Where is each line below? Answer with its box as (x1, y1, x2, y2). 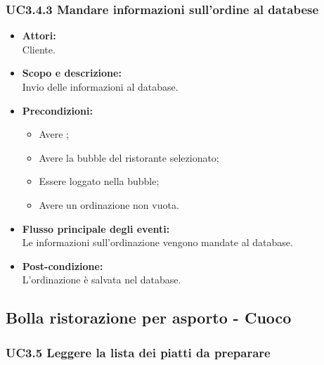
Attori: (22, 28, 56, 43)
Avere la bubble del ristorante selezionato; (39, 150, 219, 165)
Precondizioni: (22, 103, 93, 117)
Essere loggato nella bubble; (39, 174, 160, 188)
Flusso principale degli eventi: (22, 221, 170, 236)
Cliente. (22, 41, 56, 56)
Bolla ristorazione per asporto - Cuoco (6, 307, 292, 328)
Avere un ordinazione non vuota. (39, 197, 179, 212)
